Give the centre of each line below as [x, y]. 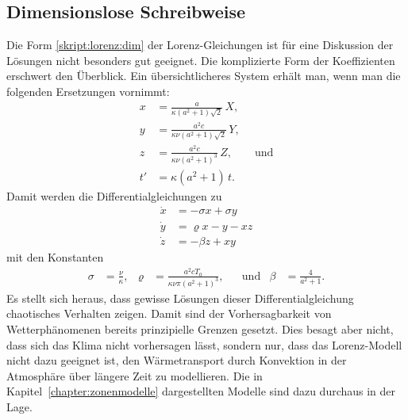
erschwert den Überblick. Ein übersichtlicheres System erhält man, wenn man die [204, 76]
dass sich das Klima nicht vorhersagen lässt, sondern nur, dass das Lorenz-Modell [204, 344]
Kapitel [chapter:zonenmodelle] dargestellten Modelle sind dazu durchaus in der [201, 391]
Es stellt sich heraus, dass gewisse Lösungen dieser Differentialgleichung [180, 298]
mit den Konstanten [55, 256]
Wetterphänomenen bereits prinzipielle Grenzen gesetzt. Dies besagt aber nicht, [200, 328]
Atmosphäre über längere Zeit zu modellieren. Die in [135, 375]
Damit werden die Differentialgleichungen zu [114, 195]
